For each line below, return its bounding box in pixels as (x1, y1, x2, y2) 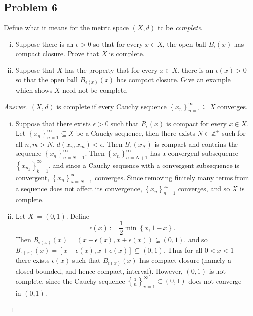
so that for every (93, 38, 143, 49)
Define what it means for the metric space (4, 22, 129, 33)
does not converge (188, 276, 242, 286)
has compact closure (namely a (139, 255, 232, 265)
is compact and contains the (154, 138, 238, 149)
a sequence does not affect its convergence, (15, 184, 142, 194)
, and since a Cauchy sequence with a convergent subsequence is (48, 160, 239, 170)
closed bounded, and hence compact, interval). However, (15, 265, 183, 276)
